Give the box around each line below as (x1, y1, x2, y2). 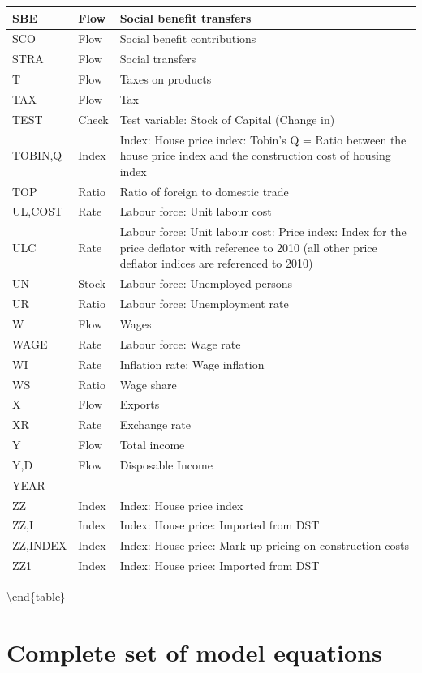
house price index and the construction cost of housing (119, 147, 391, 164)
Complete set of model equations (6, 636, 382, 668)
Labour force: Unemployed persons (119, 275, 293, 292)
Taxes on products (119, 71, 212, 88)
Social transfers (119, 50, 196, 67)
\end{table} (6, 588, 67, 605)
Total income (119, 436, 185, 453)
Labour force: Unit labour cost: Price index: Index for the (119, 223, 407, 240)
